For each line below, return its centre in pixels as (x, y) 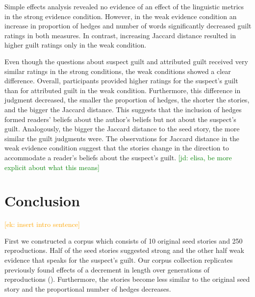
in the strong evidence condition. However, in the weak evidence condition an (121, 16)
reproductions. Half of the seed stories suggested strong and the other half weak (124, 250)
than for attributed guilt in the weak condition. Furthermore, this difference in (123, 90)
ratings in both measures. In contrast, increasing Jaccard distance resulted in (120, 35)
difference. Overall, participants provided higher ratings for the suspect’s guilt (121, 81)
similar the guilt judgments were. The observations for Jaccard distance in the (122, 138)
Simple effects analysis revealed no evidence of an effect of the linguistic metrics (124, 6)
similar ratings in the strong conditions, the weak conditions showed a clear (118, 71)
